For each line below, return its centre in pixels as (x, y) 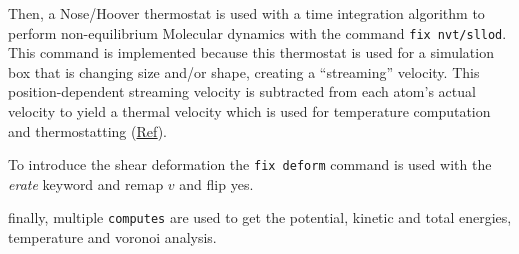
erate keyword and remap (86, 183)
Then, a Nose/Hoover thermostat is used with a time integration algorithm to (246, 13)
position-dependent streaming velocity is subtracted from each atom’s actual (242, 91)
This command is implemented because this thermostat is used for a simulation (251, 52)
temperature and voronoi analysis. (112, 237)
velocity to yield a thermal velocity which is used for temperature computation (249, 111)
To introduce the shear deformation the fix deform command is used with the (250, 164)
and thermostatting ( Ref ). (88, 130)
